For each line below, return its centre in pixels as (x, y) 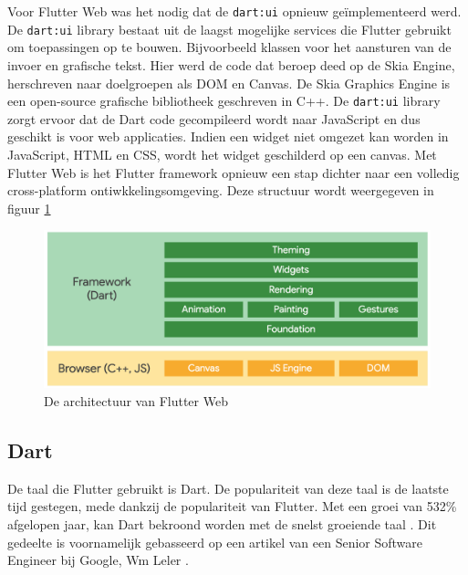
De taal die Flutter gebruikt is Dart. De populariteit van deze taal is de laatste (228, 488)
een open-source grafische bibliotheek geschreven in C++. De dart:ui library (224, 101)
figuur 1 (29, 208)
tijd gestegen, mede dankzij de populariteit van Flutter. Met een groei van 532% (232, 506)
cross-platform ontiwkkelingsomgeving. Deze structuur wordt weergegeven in (221, 190)
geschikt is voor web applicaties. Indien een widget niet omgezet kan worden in (228, 136)
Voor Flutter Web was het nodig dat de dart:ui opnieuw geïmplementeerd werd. (234, 11)
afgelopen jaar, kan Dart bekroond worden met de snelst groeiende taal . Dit (222, 523)
